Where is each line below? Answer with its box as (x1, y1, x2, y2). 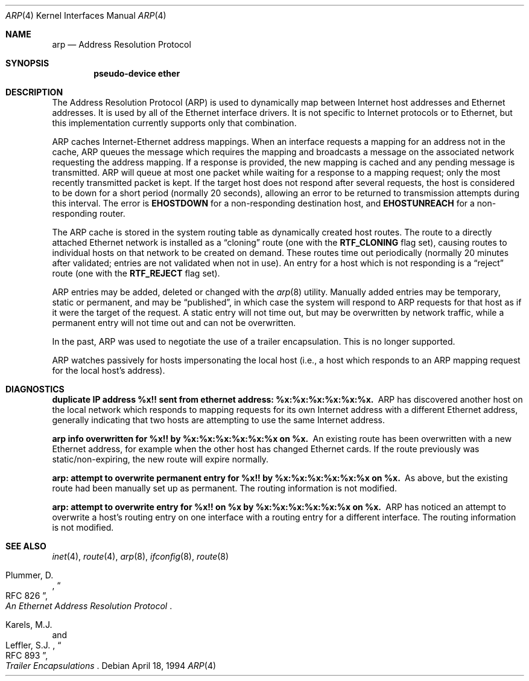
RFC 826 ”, (5, 590, 48, 601)
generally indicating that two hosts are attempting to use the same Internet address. (52, 415, 385, 425)
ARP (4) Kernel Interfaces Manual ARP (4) (5, 10, 166, 21)
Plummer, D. (5, 570, 54, 580)
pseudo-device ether (93, 68, 180, 78)
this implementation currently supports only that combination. (52, 118, 297, 128)
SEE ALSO (5, 541, 46, 551)
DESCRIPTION (5, 87, 63, 97)
